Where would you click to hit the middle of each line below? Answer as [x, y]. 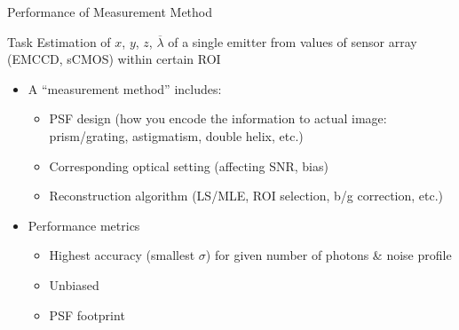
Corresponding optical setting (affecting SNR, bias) [189, 165]
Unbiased [74, 284]
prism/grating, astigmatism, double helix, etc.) [176, 135]
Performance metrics [84, 225]
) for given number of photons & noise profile [328, 255]
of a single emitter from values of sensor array [293, 41]
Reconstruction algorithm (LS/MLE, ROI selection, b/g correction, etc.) [246, 196]
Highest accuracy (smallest [122, 255]
